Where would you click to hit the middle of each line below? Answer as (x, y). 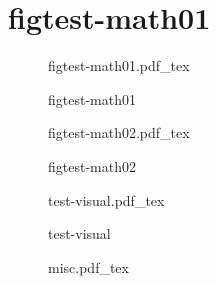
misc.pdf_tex (88, 266)
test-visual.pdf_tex (106, 199)
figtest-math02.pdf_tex (119, 132)
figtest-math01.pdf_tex (119, 65)
